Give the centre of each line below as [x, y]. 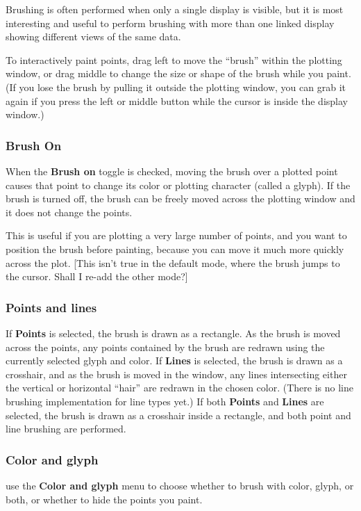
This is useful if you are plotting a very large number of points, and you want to [176, 235]
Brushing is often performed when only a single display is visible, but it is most [175, 9]
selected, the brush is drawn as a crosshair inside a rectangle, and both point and [178, 415]
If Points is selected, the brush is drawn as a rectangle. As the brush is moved [173, 333]
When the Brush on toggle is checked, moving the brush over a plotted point [172, 171]
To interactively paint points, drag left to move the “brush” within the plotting [174, 59]
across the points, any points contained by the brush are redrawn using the [165, 347]
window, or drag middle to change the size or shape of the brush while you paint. [178, 73]
